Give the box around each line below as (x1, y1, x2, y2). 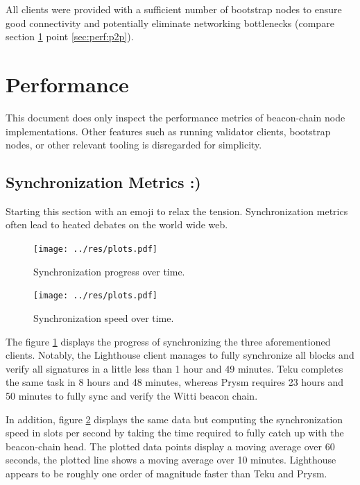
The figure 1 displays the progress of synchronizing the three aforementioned (6, 334, 331, 348)
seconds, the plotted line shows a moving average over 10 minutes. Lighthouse (6, 452, 336, 467)
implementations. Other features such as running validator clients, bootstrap (6, 124, 331, 138)
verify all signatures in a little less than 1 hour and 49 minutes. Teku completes (6, 361, 343, 375)
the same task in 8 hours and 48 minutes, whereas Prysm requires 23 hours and (6, 375, 344, 389)
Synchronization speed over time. (33, 310, 174, 325)
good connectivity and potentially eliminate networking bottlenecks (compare (6, 15, 334, 30)
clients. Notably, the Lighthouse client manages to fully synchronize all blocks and (6, 348, 354, 362)
